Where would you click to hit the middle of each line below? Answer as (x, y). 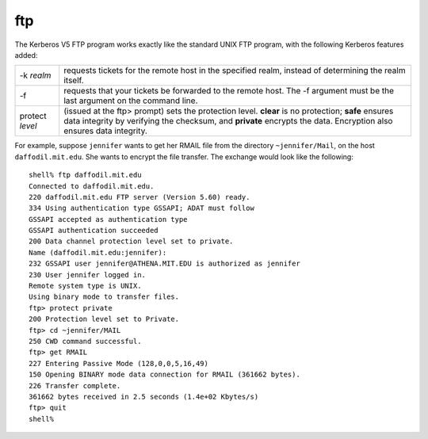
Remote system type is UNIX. (85, 286)
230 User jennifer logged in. (88, 275)
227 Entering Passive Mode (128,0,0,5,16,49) (119, 363)
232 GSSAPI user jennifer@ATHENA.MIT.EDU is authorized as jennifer (164, 264)
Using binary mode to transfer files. (104, 297)
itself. (74, 81)
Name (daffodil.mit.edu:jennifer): (98, 252)
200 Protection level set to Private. (104, 319)
